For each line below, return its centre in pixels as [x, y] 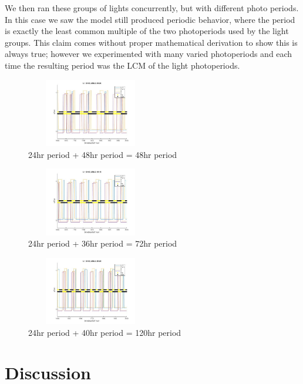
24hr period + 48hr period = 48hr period [103, 154]
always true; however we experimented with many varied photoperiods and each [149, 54]
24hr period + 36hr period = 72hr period [103, 243]
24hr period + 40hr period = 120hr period [105, 332]
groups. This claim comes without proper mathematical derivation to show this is [151, 42]
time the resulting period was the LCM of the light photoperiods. [122, 65]
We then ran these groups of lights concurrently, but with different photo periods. [152, 8]
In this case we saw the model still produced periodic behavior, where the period [150, 19]
